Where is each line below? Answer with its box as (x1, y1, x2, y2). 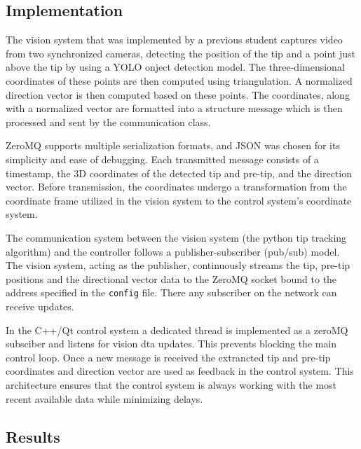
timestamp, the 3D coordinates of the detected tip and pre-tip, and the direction (6, 165, 352, 180)
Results (6, 425, 60, 447)
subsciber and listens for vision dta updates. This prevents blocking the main (6, 336, 337, 351)
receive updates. (6, 298, 74, 313)
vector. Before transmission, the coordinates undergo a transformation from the (6, 179, 347, 194)
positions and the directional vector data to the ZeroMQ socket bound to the (6, 271, 337, 286)
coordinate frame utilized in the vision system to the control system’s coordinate (6, 193, 352, 207)
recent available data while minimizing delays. (6, 391, 203, 406)
